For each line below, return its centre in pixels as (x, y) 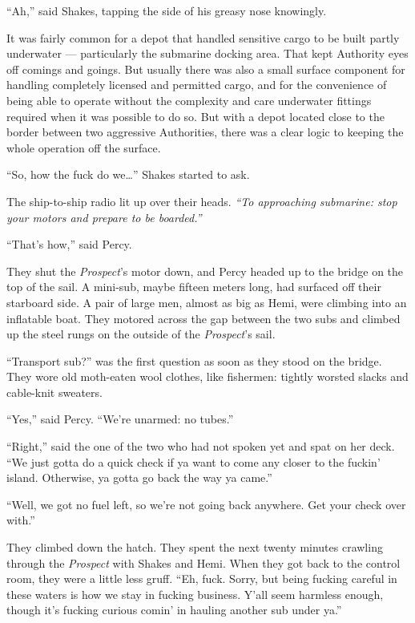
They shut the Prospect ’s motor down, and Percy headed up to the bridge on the (205, 271)
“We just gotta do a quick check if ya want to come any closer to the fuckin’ (193, 461)
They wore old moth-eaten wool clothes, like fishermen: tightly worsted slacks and (207, 376)
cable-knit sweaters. (54, 392)
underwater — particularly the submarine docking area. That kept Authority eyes (207, 53)
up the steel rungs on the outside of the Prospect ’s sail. (141, 334)
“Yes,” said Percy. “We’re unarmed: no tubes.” (120, 419)
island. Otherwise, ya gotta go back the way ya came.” (139, 477)
